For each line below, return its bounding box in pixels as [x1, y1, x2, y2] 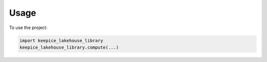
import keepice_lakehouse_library [19, 37, 103, 43]
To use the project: [9, 25, 48, 31]
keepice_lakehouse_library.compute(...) [19, 44, 119, 50]
